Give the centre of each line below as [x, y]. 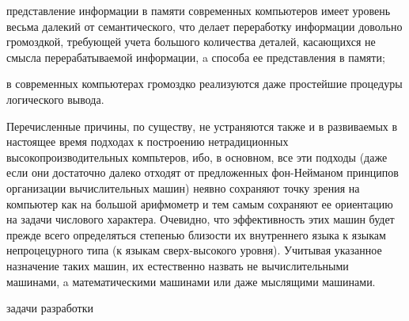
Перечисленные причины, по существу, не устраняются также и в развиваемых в [202, 126]
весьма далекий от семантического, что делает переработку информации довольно [204, 26]
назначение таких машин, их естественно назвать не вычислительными [178, 265]
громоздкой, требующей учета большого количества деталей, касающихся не [191, 42]
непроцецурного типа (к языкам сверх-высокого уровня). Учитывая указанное [194, 250]
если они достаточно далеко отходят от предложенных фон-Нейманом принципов [203, 172]
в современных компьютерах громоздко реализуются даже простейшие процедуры [204, 84]
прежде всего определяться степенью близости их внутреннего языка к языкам [196, 234]
